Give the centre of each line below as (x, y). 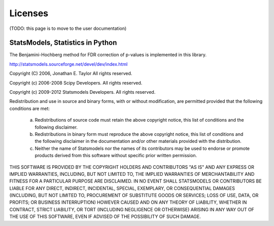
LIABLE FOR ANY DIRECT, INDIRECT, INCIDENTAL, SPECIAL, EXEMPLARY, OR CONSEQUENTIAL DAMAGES (122, 188)
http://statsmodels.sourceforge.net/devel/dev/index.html (68, 64)
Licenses (29, 13)
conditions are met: (30, 108)
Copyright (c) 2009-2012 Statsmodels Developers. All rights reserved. (82, 92)
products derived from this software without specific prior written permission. (116, 156)
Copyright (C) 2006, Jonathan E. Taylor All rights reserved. (71, 73)
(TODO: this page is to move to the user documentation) (68, 28)
